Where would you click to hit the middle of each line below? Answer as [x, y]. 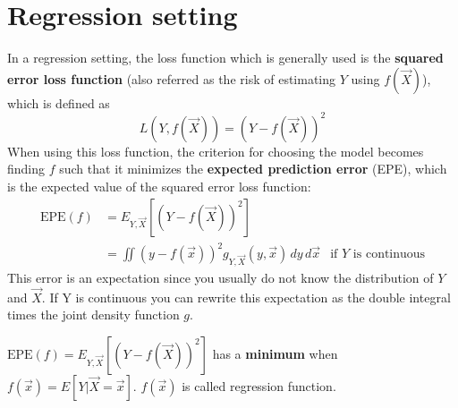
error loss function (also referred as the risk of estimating [172, 78]
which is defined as [59, 102]
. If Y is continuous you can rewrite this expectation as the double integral [246, 297]
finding [26, 169]
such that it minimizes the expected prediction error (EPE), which [253, 169]
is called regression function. [259, 385]
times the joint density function [93, 314]
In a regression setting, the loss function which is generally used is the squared [225, 58]
